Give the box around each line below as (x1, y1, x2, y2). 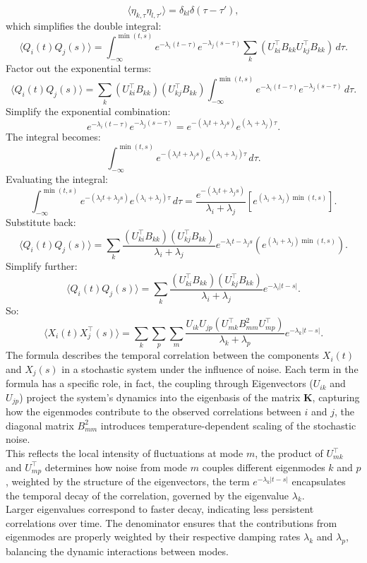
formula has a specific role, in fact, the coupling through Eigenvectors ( (6, 376, 313, 391)
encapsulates (291, 474, 346, 489)
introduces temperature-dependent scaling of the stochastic (100, 417, 356, 432)
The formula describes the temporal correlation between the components (6, 348, 320, 362)
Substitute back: (6, 214, 76, 229)
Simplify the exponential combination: (6, 103, 171, 118)
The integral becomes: (6, 129, 101, 143)
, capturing (312, 389, 360, 404)
